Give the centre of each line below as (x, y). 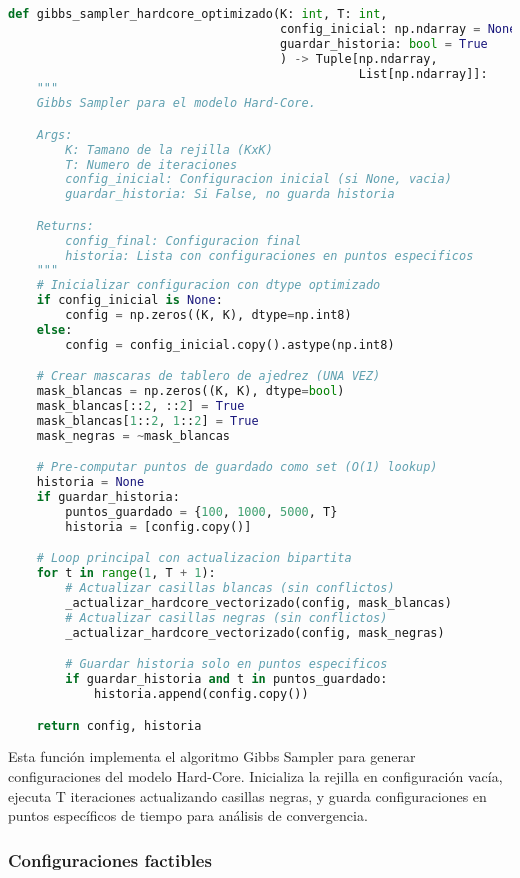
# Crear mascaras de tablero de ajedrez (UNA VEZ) (208, 376)
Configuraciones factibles (110, 859)
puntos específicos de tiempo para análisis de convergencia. (188, 815)
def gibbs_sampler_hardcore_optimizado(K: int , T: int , (198, 14)
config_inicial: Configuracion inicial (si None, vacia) (258, 179)
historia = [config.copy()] (158, 526)
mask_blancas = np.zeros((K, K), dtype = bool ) (190, 391)
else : (54, 329)
